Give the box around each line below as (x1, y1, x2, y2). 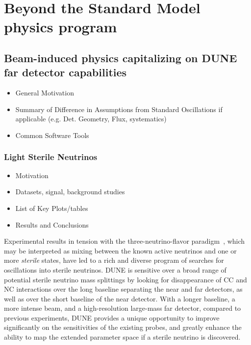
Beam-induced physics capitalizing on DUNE (4, 50, 237, 65)
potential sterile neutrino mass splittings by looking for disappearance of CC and (4, 274, 247, 284)
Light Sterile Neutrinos (4, 151, 98, 163)
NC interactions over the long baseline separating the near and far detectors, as (4, 284, 243, 294)
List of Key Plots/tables (15, 203, 88, 213)
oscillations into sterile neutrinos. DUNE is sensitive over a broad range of (4, 264, 226, 275)
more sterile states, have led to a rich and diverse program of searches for (4, 255, 224, 265)
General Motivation (15, 88, 74, 98)
